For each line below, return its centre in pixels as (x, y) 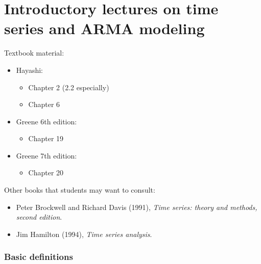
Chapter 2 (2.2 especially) (69, 87)
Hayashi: (29, 70)
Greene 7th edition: (46, 155)
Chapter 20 (46, 173)
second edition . (39, 217)
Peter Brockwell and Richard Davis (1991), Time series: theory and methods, (137, 207)
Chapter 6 (44, 104)
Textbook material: (34, 53)
